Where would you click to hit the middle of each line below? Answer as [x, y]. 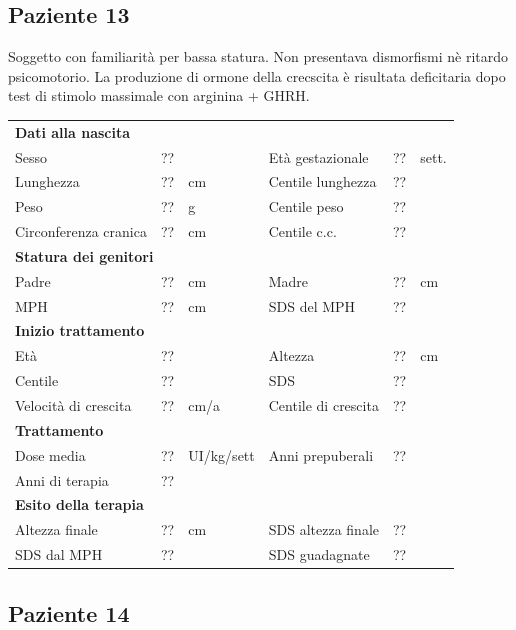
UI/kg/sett [221, 454]
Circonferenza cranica [81, 231]
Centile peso [306, 206]
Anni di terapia [62, 479]
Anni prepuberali [321, 454]
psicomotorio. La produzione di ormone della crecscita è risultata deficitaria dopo [257, 75]
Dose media [50, 454]
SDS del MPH [312, 305]
